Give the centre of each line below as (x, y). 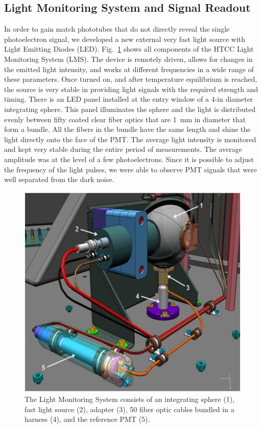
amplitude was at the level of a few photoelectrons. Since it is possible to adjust (129, 159)
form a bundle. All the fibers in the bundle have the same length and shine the (127, 129)
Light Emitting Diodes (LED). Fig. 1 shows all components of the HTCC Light (129, 49)
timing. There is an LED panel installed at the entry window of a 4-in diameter (129, 99)
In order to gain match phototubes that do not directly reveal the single (117, 29)
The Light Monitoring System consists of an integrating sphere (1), (129, 399)
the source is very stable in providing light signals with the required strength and (131, 89)
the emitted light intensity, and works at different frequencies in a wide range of (129, 69)
